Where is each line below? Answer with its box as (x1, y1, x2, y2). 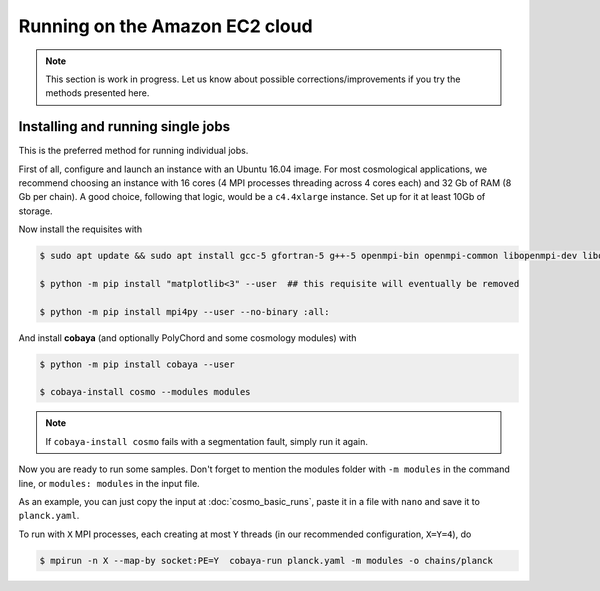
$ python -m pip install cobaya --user (39, 358, 235, 370)
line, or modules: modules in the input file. (18, 477, 200, 489)
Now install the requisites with (18, 223, 143, 235)
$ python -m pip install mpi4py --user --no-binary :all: (39, 306, 330, 317)
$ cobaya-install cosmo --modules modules (39, 386, 251, 398)
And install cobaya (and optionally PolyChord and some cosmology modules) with (18, 331, 357, 344)
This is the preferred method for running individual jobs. (18, 145, 249, 157)
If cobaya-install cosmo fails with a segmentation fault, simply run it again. (45, 435, 369, 447)
